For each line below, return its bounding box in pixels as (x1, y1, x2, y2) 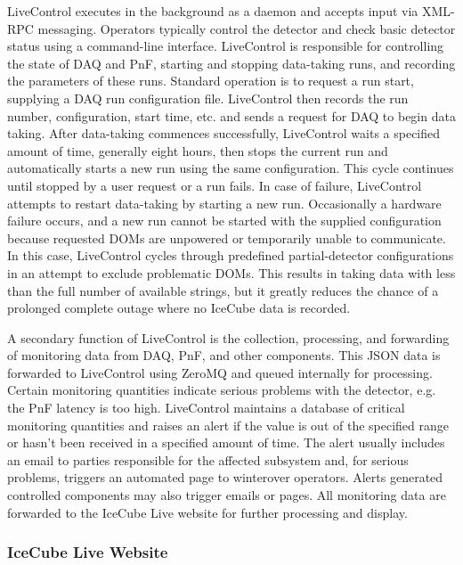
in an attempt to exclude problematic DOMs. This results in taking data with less (7, 263, 456, 282)
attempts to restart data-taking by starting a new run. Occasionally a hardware (7, 193, 442, 212)
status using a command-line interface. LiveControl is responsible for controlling (7, 37, 444, 55)
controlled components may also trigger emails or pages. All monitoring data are (7, 486, 446, 504)
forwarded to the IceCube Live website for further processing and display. (7, 503, 408, 521)
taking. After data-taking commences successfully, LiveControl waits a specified (7, 124, 441, 143)
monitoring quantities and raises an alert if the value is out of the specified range (7, 415, 449, 434)
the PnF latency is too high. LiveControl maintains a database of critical (7, 398, 405, 417)
